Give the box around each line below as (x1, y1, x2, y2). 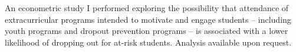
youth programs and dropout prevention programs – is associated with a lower (5, 25, 288, 37)
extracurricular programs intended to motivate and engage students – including (5, 13, 291, 25)
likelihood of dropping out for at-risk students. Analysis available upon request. (5, 36, 292, 48)
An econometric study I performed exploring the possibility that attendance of (5, 2, 289, 13)
